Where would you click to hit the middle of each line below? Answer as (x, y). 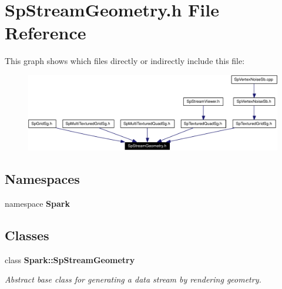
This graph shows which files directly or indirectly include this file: (125, 61)
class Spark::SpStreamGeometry (70, 259)
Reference (46, 33)
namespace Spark (37, 204)
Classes (27, 235)
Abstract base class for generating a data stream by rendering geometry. (133, 279)
